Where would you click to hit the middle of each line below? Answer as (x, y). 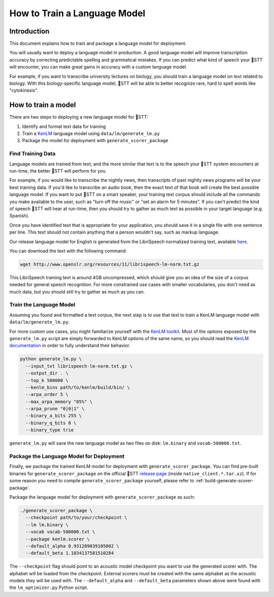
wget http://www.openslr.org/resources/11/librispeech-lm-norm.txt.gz (110, 264)
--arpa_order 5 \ (47, 394)
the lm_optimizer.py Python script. (49, 588)
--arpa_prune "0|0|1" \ (55, 409)
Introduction (29, 31)
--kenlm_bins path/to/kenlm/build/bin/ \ (78, 387)
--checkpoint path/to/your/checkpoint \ (76, 518)
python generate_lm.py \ (51, 359)
